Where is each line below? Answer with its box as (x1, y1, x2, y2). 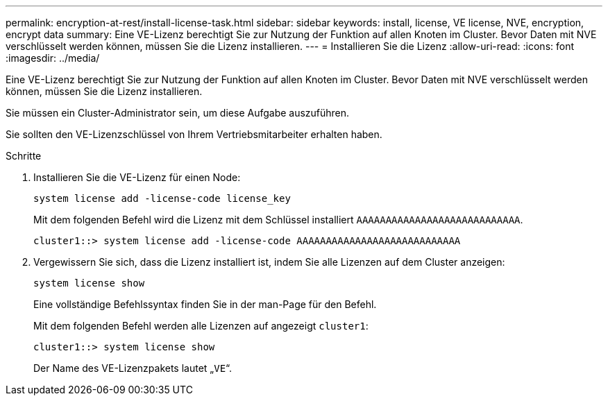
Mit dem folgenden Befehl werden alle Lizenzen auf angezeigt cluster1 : (33, 320, 369, 332)
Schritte (6, 150, 42, 162)
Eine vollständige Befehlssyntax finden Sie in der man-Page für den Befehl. (33, 298, 377, 310)
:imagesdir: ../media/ (6, 52, 100, 64)
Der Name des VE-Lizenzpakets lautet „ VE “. (33, 362, 233, 374)
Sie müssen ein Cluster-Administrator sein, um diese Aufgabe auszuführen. (6, 107, 350, 119)
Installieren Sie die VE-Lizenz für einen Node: (33, 171, 241, 183)
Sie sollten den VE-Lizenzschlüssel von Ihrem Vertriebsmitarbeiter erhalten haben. (6, 128, 382, 140)
